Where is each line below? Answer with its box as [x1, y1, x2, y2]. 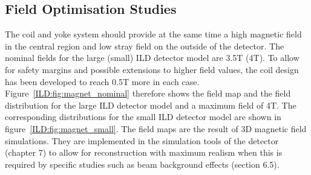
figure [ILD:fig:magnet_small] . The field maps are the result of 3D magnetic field [5, 122, 307, 135]
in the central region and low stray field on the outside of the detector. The [5, 39, 284, 52]
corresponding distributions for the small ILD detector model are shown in [5, 110, 281, 123]
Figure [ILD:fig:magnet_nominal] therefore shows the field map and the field [5, 87, 291, 100]
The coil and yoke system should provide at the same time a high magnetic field [5, 28, 302, 40]
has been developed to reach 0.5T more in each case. [5, 75, 200, 87]
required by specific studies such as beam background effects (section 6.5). [5, 157, 280, 170]
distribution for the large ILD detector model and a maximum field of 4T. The [5, 98, 296, 111]
